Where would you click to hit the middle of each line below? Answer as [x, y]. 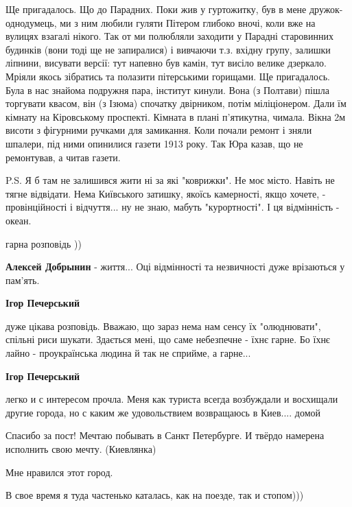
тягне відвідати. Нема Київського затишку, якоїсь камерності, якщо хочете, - [166, 193]
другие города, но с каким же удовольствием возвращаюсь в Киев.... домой [163, 412]
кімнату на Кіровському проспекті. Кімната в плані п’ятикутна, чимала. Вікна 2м [176, 116]
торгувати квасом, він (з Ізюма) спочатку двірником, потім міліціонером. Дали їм [176, 103]
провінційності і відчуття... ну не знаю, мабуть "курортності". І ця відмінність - [173, 207]
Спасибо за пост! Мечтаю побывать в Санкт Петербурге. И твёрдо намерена [165, 435]
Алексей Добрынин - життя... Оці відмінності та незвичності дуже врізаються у [175, 267]
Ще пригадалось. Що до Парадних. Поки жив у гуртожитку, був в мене [156, 9]
